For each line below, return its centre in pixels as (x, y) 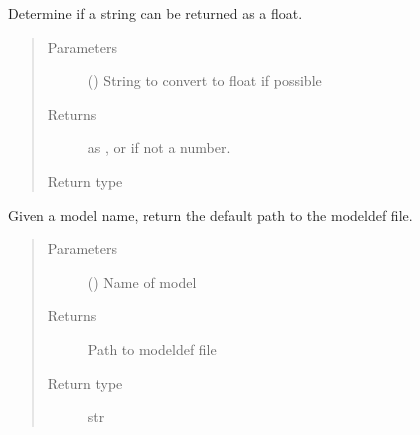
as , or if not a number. (159, 147)
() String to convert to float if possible (204, 80)
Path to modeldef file (152, 348)
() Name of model (142, 281)
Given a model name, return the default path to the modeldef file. (210, 214)
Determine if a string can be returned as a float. (155, 13)
